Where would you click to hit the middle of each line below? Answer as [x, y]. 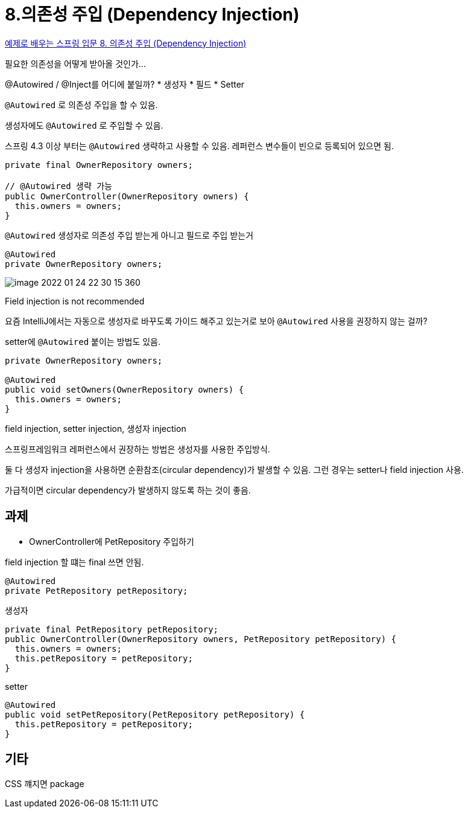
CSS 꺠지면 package [45, 784]
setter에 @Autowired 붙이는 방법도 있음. [83, 341]
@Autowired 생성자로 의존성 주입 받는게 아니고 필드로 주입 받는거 [129, 235]
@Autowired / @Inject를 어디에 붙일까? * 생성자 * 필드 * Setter [125, 84]
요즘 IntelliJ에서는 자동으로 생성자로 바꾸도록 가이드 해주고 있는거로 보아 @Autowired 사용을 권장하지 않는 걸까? [216, 321]
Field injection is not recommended [75, 301]
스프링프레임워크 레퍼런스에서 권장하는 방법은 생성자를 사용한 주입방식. [138, 449]
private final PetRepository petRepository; [112, 629]
